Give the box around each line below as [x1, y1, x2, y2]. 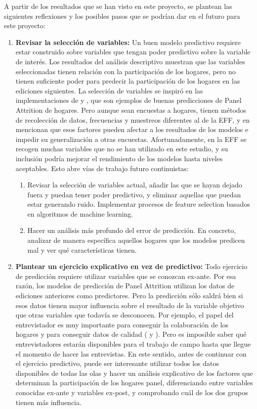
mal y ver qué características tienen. [27, 244, 137, 255]
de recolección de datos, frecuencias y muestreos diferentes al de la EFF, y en [15, 114, 250, 125]
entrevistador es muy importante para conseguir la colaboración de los [15, 319, 229, 329]
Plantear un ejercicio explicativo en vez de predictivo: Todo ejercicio [15, 261, 248, 272]
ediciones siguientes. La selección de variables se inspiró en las [15, 85, 203, 95]
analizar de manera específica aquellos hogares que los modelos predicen [27, 235, 245, 245]
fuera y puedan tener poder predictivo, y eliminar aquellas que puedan [27, 189, 241, 199]
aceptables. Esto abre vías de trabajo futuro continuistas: [15, 163, 189, 173]
